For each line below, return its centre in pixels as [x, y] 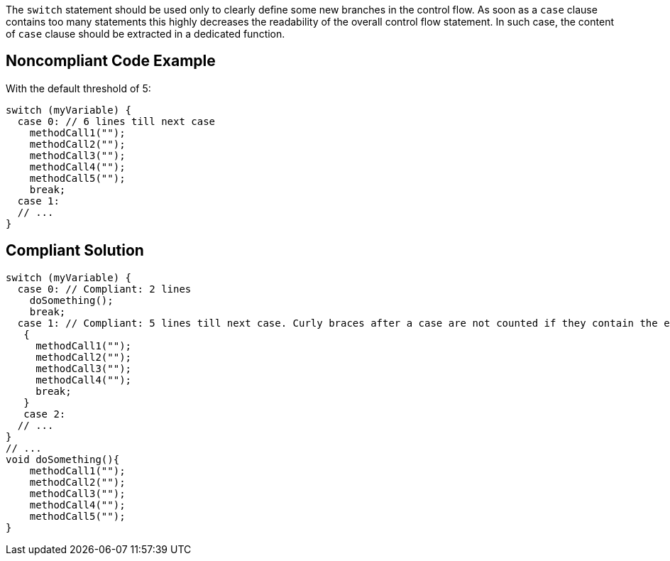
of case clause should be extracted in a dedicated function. [145, 34]
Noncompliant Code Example [111, 61]
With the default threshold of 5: [78, 88]
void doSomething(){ [63, 459]
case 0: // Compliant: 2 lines [104, 289]
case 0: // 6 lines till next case [116, 121]
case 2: [45, 414]
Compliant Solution [75, 251]
